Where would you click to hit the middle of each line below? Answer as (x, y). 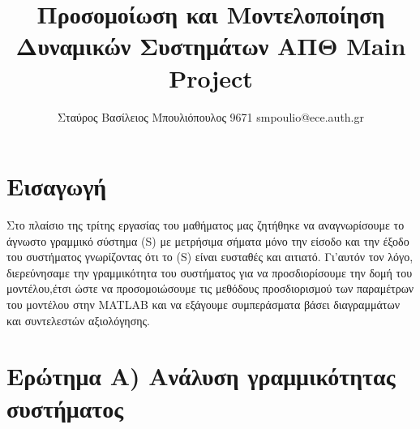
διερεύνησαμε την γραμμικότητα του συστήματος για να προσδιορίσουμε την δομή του (210, 272)
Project (211, 77)
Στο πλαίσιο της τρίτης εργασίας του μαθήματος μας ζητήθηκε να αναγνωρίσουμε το (206, 225)
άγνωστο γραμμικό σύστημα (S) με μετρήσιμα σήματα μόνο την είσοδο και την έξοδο (208, 240)
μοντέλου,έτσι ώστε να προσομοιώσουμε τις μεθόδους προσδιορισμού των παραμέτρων (210, 288)
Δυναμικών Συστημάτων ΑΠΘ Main (211, 46)
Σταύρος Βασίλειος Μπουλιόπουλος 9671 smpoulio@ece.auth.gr (211, 116)
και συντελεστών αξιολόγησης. (78, 320)
